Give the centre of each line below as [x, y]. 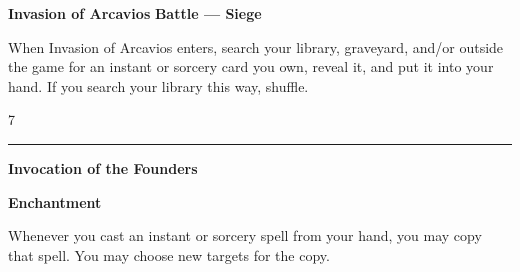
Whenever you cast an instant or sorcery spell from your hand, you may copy [245, 235]
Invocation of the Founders [103, 167]
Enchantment [55, 201]
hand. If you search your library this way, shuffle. [158, 85]
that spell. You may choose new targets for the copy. [169, 254]
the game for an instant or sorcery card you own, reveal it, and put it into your [251, 66]
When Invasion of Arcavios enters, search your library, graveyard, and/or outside [256, 46]
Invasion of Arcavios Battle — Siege [135, 13]
